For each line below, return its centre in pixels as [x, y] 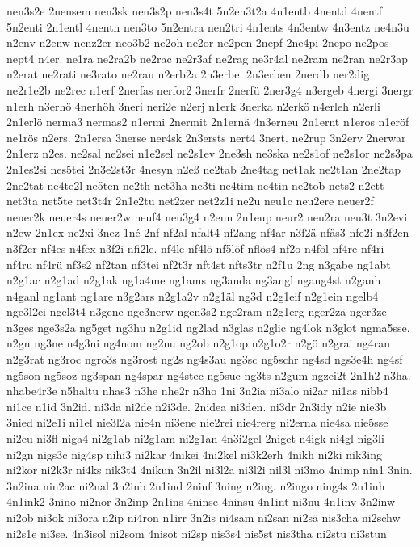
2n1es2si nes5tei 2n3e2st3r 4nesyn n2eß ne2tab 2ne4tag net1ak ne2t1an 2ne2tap [204, 168]
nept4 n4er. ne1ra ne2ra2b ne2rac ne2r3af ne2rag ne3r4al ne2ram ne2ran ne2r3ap [208, 58]
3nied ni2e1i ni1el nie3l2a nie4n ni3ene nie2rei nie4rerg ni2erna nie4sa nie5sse [197, 422]
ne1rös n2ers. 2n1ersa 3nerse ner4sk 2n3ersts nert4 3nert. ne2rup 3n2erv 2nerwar [206, 137]
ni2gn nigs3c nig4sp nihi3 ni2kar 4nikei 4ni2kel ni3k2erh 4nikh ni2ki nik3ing [195, 454]
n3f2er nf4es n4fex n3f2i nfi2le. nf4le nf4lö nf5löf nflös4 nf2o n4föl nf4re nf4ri [195, 248]
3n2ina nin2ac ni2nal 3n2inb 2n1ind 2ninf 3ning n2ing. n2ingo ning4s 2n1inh [196, 485]
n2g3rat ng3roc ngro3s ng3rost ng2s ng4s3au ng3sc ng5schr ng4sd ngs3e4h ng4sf [205, 359]
